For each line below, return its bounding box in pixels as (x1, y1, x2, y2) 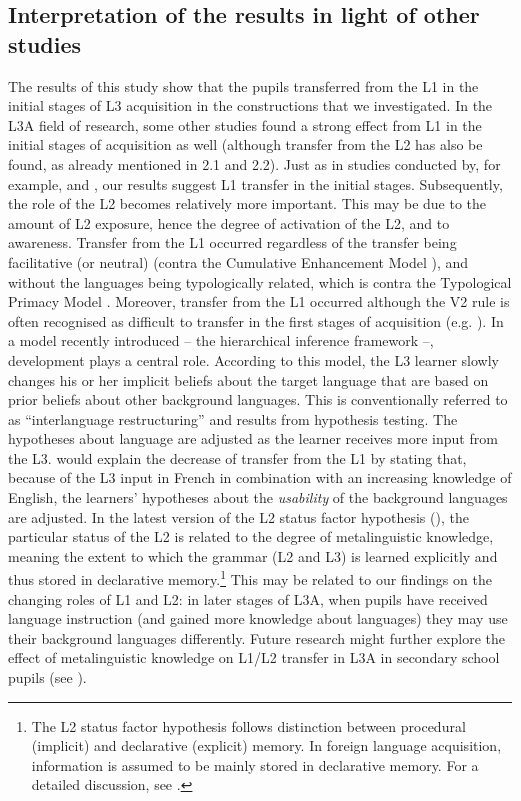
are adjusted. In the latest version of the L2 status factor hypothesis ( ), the (8, 506, 469, 527)
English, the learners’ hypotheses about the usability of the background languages (8, 487, 508, 508)
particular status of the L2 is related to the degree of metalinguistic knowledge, (8, 526, 494, 547)
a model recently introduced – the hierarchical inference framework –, (8, 330, 434, 351)
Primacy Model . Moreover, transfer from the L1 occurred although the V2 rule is (8, 291, 510, 312)
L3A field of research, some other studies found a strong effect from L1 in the (8, 114, 482, 135)
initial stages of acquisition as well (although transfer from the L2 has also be (8, 134, 483, 155)
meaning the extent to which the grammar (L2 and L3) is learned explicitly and (8, 545, 498, 566)
